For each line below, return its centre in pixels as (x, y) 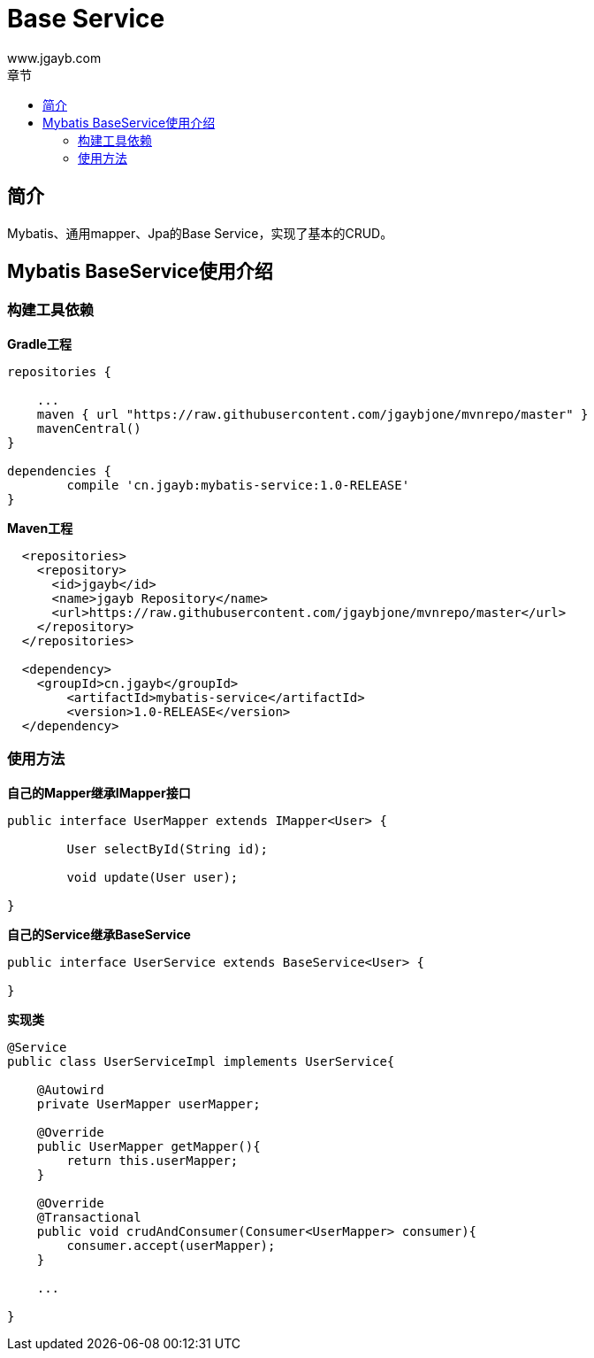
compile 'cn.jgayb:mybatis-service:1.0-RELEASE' (238, 485)
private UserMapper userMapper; (148, 1103)
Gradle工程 (40, 343)
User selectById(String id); (168, 849)
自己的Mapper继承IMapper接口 (99, 792)
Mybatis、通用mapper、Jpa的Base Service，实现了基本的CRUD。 (200, 233)
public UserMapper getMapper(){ (148, 1146)
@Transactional (89, 1217)
